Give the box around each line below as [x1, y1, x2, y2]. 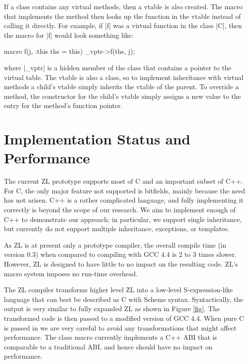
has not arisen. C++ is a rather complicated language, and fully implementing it [4, 195, 244, 205]
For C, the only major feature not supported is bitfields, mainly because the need [4, 185, 246, 195]
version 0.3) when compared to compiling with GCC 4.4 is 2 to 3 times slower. [4, 249, 237, 259]
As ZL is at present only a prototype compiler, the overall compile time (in [4, 239, 227, 250]
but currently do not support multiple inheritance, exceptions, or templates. [4, 223, 230, 234]
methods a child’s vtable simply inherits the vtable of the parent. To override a [4, 81, 239, 92]
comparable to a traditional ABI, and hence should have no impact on [4, 341, 213, 351]
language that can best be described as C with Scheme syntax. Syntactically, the [4, 294, 243, 304]
